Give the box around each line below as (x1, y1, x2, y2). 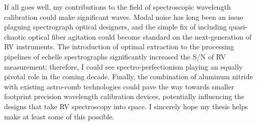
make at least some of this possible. (4, 111, 115, 121)
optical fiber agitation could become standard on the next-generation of (28, 31, 251, 42)
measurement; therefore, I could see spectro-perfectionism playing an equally (4, 61, 243, 72)
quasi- (229, 21, 248, 32)
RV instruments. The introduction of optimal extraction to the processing (4, 41, 234, 52)
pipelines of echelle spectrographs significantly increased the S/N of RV (4, 51, 226, 61)
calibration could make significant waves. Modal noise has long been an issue (4, 11, 243, 22)
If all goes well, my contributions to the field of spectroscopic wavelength (4, 2, 231, 12)
